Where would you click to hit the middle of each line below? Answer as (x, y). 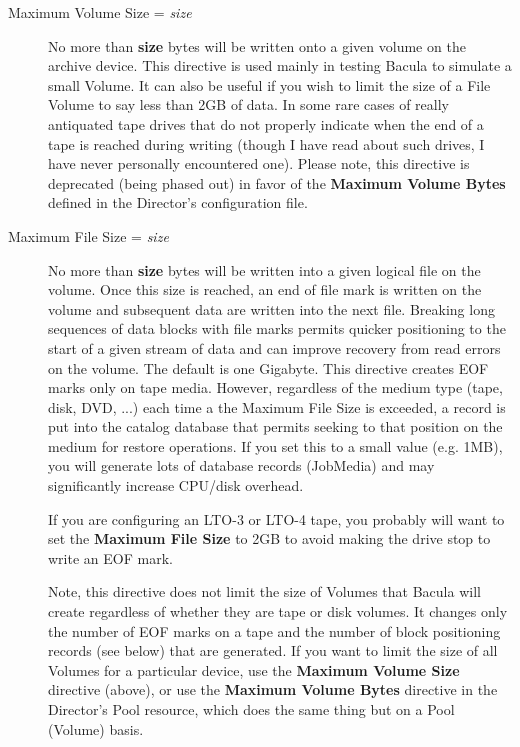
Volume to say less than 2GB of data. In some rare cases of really (248, 104)
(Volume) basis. (96, 728)
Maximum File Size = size (88, 235)
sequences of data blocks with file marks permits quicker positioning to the (277, 328)
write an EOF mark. (110, 557)
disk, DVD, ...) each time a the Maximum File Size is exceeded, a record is (277, 406)
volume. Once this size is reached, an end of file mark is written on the (265, 289)
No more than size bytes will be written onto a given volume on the (257, 45)
